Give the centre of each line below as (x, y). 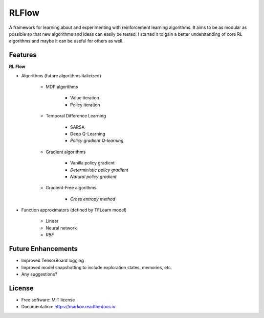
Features (23, 55)
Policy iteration (85, 105)
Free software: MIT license (48, 300)
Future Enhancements (44, 249)
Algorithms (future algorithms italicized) (61, 75)
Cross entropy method (93, 199)
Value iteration (85, 98)
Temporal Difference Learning (76, 116)
